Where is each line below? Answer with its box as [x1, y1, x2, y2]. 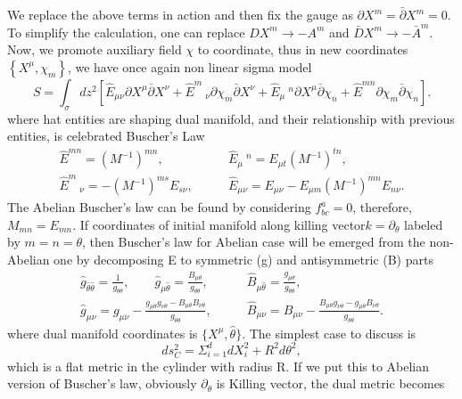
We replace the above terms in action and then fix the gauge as [7, 5, 353, 23]
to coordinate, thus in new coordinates [197, 40, 408, 59]
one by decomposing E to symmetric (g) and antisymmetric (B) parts [54, 249, 433, 268]
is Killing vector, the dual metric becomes [216, 374, 445, 393]
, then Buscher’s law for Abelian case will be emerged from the [82, 232, 425, 251]
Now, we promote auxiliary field [7, 40, 182, 59]
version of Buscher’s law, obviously [7, 374, 197, 393]
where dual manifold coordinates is [7, 323, 198, 342]
